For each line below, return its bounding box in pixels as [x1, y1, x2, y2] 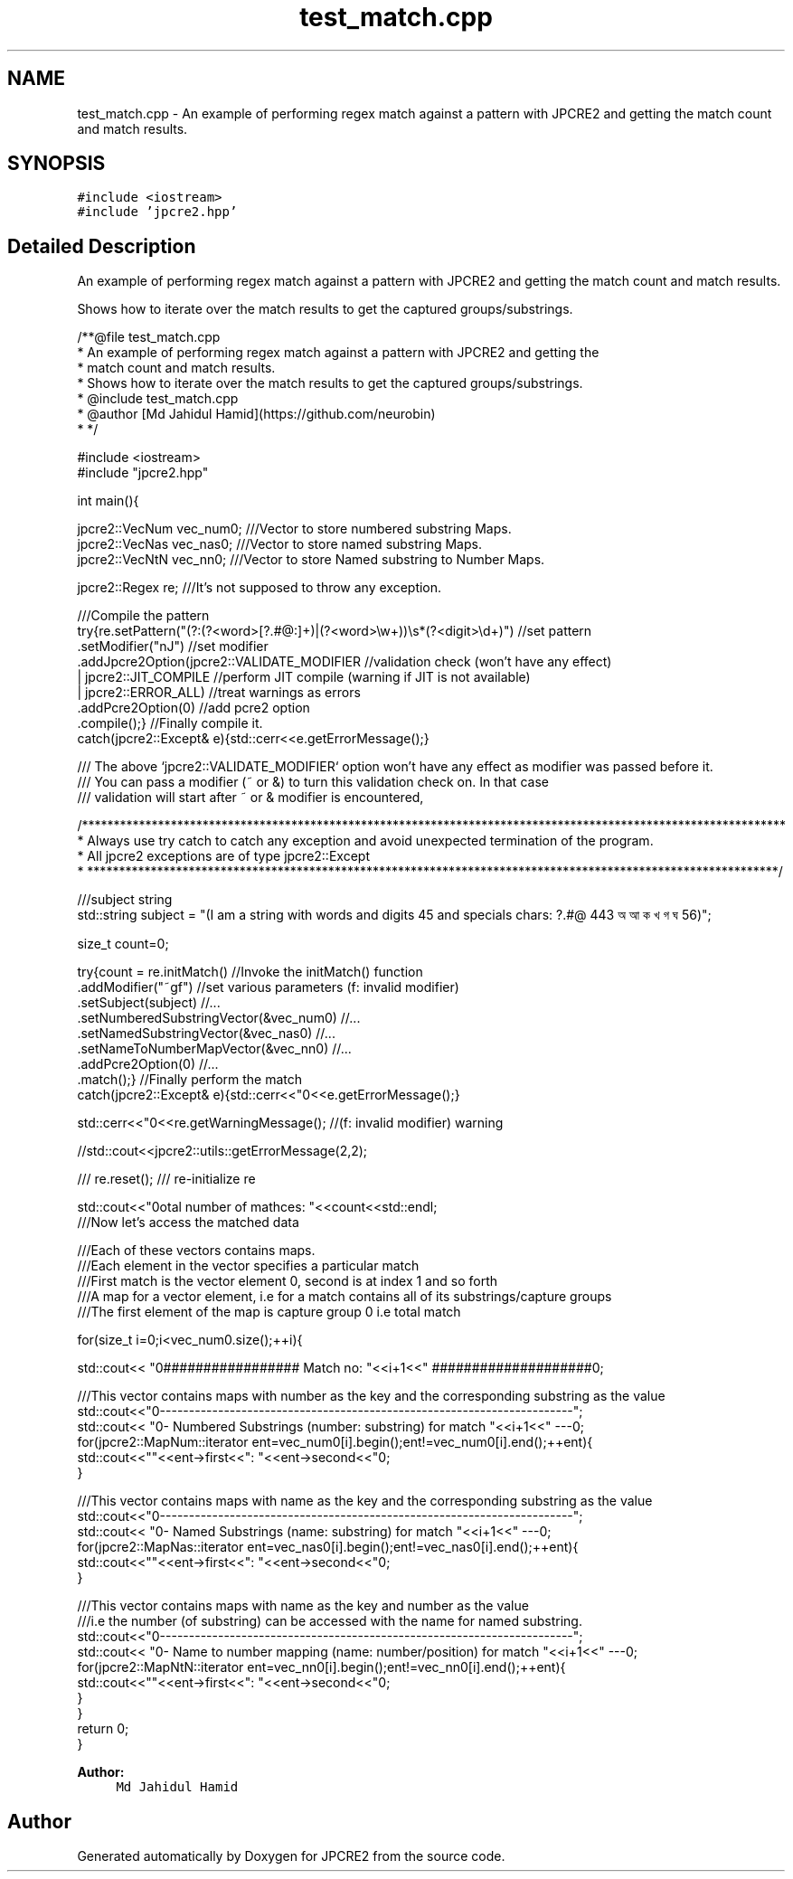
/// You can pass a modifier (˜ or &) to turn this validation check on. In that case [77, 774, 549, 790]
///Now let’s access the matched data [77, 1214, 299, 1231]
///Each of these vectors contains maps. [77, 1242, 316, 1259]
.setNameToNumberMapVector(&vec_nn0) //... [77, 1041, 352, 1057]
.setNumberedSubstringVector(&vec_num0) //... [77, 1010, 361, 1026]
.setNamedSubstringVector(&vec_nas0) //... [77, 1025, 335, 1042]
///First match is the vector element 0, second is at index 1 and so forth [77, 1273, 497, 1289]
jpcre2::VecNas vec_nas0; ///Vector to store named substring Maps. [77, 536, 482, 552]
